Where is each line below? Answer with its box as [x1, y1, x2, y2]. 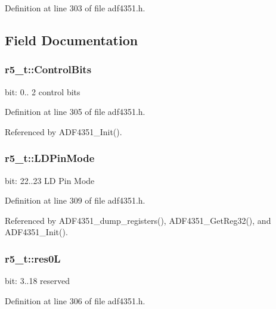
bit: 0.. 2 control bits [5, 85, 80, 98]
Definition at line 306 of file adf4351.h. [5, 294, 145, 307]
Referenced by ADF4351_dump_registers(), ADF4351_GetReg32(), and [5, 214, 271, 226]
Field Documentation [5, 30, 138, 49]
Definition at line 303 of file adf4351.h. [5, 2, 145, 14]
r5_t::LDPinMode [5, 151, 95, 166]
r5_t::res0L [5, 251, 61, 266]
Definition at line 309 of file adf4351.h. [5, 194, 145, 207]
